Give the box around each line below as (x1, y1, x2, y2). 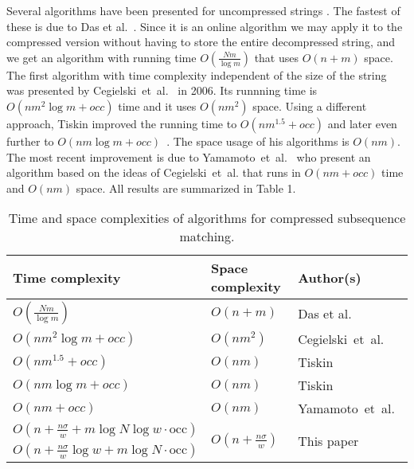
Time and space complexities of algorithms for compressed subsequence (8, 209, 406, 228)
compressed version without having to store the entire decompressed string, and (6, 33, 396, 50)
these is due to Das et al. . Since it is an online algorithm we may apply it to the (6, 18, 403, 34)
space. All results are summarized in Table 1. (76, 179, 296, 196)
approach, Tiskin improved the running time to (6, 115, 237, 131)
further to (6, 132, 54, 149)
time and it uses (118, 97, 197, 114)
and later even (327, 115, 397, 131)
